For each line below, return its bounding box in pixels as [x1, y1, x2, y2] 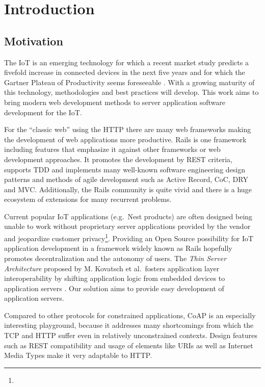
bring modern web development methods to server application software [4, 96, 226, 107]
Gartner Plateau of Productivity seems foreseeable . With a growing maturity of [4, 76, 255, 87]
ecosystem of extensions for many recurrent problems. [4, 194, 172, 204]
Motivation [4, 33, 63, 48]
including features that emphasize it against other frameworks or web [4, 144, 221, 154]
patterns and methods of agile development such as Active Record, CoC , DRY [4, 174, 248, 185]
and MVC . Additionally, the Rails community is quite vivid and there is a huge [4, 184, 252, 194]
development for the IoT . [4, 107, 82, 117]
